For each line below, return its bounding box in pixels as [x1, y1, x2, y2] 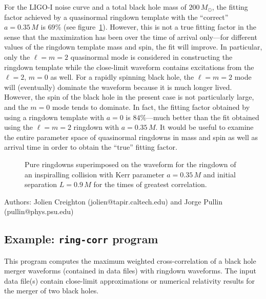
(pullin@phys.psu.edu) [4, 206, 74, 217]
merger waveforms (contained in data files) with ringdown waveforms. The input [4, 265, 256, 276]
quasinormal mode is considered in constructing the [70, 51, 233, 62]
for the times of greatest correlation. [93, 179, 207, 190]
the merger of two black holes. [4, 285, 99, 296]
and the [4, 101, 28, 112]
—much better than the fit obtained [146, 111, 259, 122]
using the [4, 122, 33, 132]
